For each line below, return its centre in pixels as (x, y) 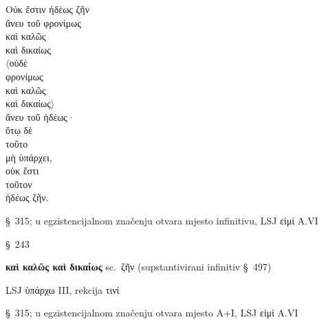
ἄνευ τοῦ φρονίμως (43, 22)
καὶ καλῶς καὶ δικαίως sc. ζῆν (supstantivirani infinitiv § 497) (139, 267)
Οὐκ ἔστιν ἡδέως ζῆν (48, 9)
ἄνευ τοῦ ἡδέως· (40, 116)
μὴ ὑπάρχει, (29, 157)
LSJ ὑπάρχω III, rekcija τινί (63, 289)
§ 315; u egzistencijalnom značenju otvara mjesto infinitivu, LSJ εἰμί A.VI (162, 220)
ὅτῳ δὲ (19, 130)
